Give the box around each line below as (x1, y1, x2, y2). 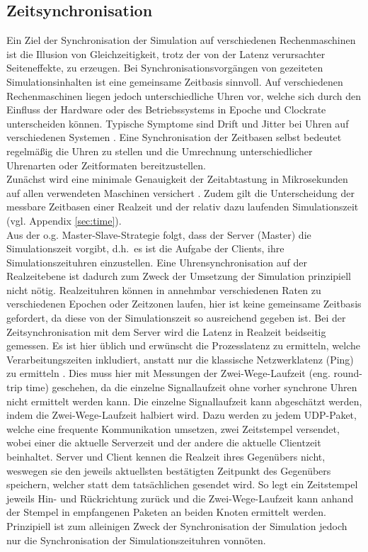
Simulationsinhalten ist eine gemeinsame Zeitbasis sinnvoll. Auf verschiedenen (6, 74, 343, 89)
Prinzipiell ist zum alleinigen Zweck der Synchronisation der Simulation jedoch (6, 518, 347, 533)
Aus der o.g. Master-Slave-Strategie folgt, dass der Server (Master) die (6, 227, 311, 242)
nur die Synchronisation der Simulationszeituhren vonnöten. (6, 532, 266, 547)
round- (333, 366, 362, 381)
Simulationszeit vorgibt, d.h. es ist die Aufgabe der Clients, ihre (6, 241, 284, 256)
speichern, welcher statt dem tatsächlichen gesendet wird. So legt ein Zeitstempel (6, 477, 358, 492)
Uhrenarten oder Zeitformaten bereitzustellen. (6, 157, 206, 172)
